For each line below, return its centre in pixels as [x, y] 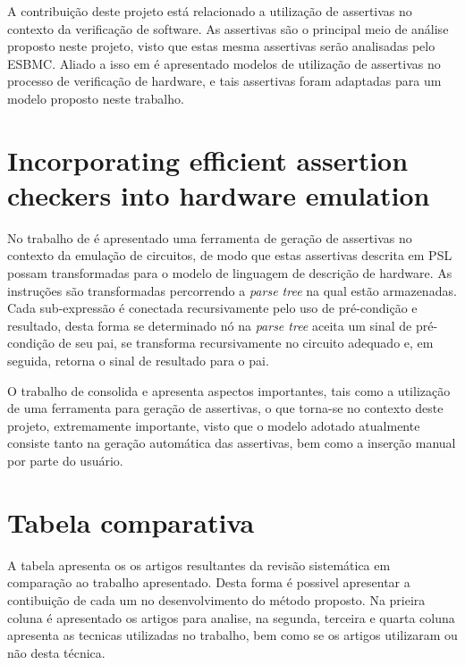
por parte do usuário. [65, 460]
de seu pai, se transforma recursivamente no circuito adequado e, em [246, 343]
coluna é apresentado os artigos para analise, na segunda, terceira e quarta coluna [231, 617]
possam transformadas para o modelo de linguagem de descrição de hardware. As [230, 273]
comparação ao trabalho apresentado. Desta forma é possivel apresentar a [209, 582]
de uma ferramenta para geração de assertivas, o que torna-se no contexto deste [225, 408]
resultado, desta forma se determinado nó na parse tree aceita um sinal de [210, 325]
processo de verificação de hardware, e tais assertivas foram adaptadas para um [224, 81]
